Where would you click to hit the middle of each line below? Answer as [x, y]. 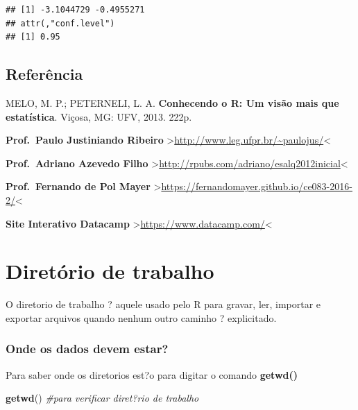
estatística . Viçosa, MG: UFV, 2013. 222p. [99, 116]
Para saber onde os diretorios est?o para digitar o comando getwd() [152, 374]
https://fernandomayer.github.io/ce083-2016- [257, 186]
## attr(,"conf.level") [60, 23]
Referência [44, 74]
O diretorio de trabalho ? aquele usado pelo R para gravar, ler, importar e [163, 304]
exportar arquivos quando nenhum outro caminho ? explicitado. [141, 317]
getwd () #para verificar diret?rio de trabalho [102, 398]
